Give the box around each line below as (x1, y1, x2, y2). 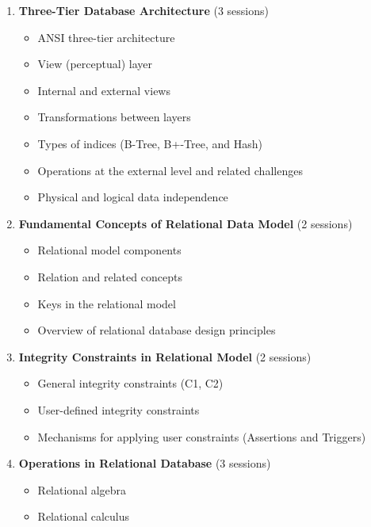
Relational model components (37, 242, 182, 258)
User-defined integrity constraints (37, 401, 200, 418)
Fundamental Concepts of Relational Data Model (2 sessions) (18, 215, 353, 231)
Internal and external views (37, 82, 170, 98)
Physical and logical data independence (37, 189, 228, 205)
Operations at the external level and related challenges (37, 162, 303, 178)
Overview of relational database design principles (37, 322, 276, 338)
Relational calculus (37, 508, 129, 525)
